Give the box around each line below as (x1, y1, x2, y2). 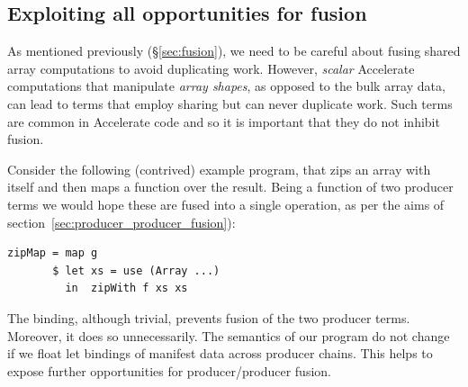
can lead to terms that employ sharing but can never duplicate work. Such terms (7, 94, 453, 112)
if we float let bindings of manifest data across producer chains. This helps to (7, 344, 433, 363)
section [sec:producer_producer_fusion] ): (7, 212, 236, 231)
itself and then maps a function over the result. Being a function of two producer (7, 177, 454, 196)
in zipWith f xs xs (65, 282, 188, 295)
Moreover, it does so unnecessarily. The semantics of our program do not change (7, 326, 450, 345)
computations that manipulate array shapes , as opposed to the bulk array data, (7, 76, 445, 95)
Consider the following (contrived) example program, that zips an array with (7, 159, 431, 178)
